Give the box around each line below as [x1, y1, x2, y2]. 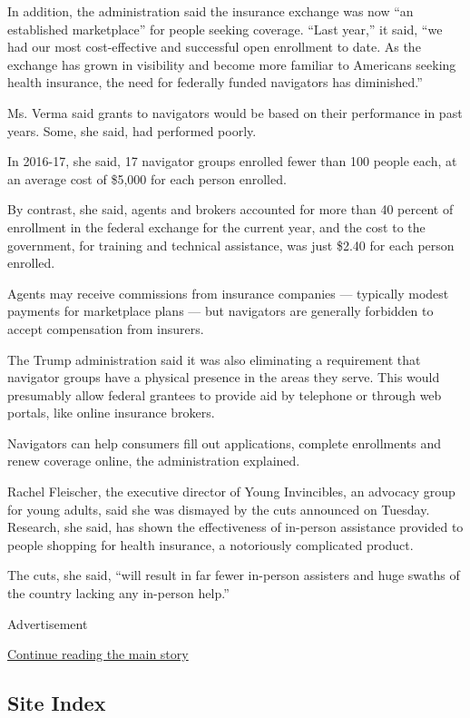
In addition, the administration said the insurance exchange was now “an [7, 2, 414, 20]
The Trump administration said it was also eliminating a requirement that [7, 349, 421, 369]
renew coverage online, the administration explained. [7, 451, 300, 470]
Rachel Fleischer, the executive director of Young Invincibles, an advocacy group [7, 482, 455, 501]
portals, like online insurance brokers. [7, 403, 215, 422]
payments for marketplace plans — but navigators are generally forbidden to [7, 301, 434, 320]
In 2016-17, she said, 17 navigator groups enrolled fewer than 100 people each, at [7, 152, 457, 171]
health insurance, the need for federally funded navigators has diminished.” [7, 73, 423, 92]
